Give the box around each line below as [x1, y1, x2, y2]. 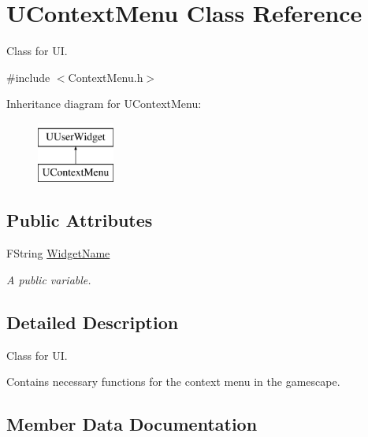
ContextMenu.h [68, 69, 143, 85]
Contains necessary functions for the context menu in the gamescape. [6, 373, 340, 390]
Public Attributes [6, 208, 153, 232]
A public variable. [6, 271, 91, 287]
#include [6, 69, 50, 85]
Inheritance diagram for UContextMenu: [6, 95, 202, 112]
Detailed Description [6, 309, 179, 334]
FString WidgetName [6, 245, 110, 261]
